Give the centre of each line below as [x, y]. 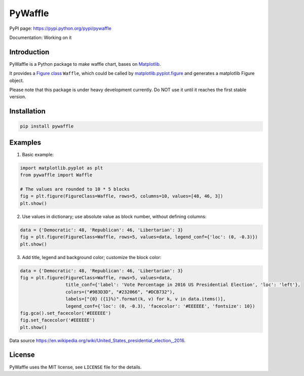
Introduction [29, 52]
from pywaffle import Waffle [56, 175]
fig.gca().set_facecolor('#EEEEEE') [66, 313]
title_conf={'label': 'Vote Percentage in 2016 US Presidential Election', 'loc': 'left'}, [183, 285]
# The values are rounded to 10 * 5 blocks [75, 189]
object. [17, 80]
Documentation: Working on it [41, 37]
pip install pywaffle [47, 126]
